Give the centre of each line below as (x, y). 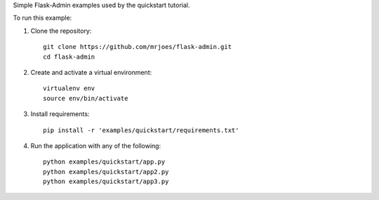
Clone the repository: (61, 31)
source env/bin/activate (86, 98)
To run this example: (42, 18)
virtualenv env (69, 88)
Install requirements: (60, 114)
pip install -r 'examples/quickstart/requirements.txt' (141, 130)
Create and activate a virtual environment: (91, 72)
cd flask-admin (69, 57)
